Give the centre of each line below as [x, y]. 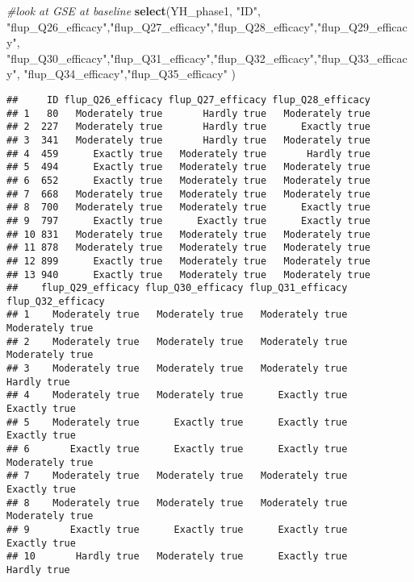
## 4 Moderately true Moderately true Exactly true [177, 395]
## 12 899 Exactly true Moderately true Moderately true [189, 261]
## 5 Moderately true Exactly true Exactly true [177, 422]
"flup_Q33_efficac [362, 58]
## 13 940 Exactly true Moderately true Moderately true [189, 274]
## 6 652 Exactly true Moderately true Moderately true [189, 180]
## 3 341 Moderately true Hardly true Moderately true [189, 140]
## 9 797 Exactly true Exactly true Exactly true [189, 220]
